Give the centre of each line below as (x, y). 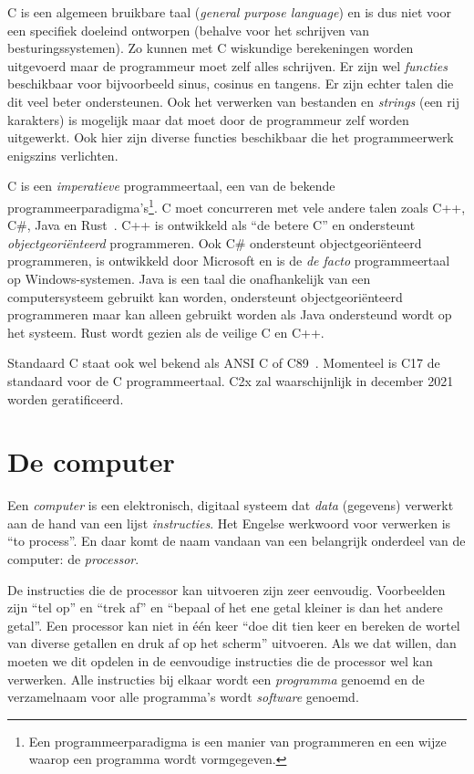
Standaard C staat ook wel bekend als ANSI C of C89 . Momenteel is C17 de (224, 363)
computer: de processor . (73, 559)
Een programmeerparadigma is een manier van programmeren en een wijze (237, 741)
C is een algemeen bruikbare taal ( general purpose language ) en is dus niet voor (229, 12)
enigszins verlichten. (63, 155)
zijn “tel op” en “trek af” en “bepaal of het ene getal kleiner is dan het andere (225, 607)
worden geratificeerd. (66, 398)
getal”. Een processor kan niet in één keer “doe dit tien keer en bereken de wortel (234, 625)
